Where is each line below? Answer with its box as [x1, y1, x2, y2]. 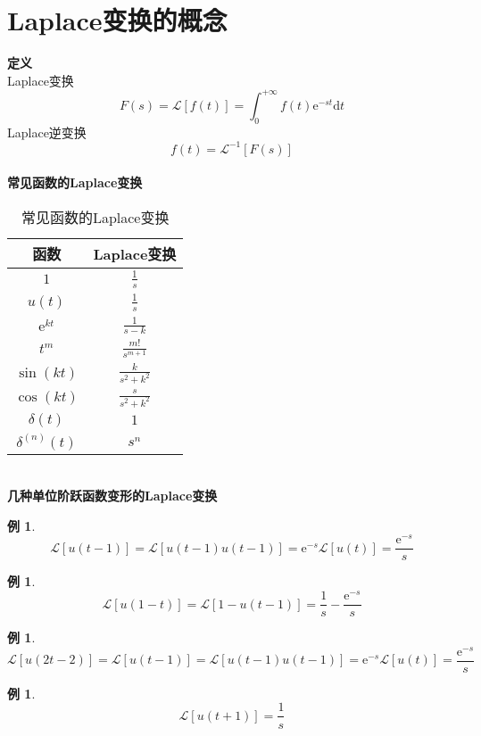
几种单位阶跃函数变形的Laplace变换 [7, 486, 218, 505]
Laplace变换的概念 [7, 2, 228, 38]
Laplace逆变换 [7, 122, 87, 141]
